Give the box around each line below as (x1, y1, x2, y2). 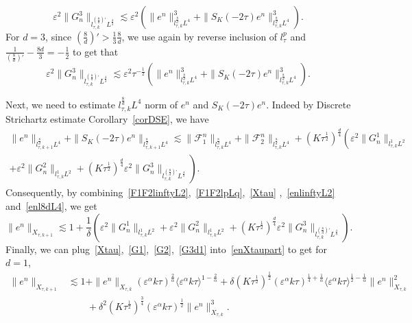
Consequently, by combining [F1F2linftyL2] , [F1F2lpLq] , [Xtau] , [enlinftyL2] (5, 185, 335, 200)
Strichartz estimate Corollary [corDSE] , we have (5, 112, 209, 126)
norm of (145, 97, 178, 111)
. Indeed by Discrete (266, 97, 351, 111)
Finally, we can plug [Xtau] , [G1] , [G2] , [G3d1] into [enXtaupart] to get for (5, 241, 327, 256)
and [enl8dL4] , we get (5, 199, 97, 213)
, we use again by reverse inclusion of (121, 29, 278, 43)
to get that (73, 44, 119, 58)
